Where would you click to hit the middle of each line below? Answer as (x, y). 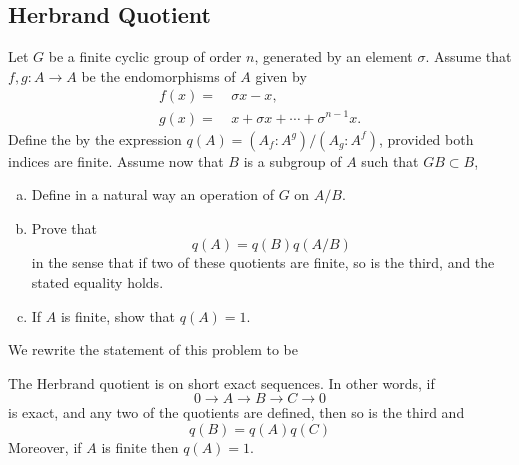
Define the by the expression (95, 138)
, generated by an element (333, 56)
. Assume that (468, 56)
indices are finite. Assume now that (116, 160)
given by (281, 75)
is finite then (140, 446)
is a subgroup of (292, 160)
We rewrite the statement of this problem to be (153, 349)
